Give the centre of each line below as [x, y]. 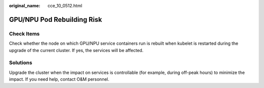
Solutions [21, 63]
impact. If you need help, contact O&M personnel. [59, 79]
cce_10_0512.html [65, 6]
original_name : [25, 6]
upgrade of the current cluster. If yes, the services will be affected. [76, 50]
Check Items [24, 34]
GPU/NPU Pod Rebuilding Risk [55, 19]
